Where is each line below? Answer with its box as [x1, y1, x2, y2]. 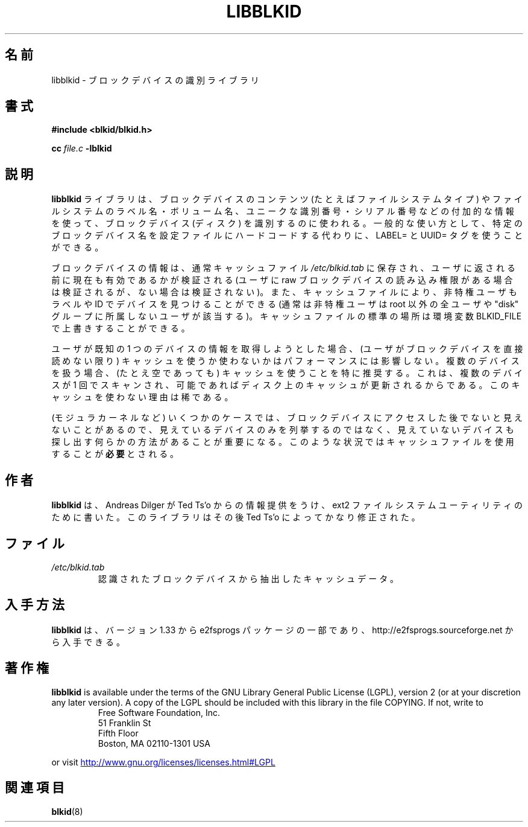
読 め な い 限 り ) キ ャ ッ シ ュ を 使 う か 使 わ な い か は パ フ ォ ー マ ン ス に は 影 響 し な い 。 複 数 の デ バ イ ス [51, 356, 520, 366]
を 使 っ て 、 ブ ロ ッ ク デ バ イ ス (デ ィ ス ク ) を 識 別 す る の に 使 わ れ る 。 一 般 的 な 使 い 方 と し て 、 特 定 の [51, 218, 523, 229]
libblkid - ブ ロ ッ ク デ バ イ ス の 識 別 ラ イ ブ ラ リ [51, 74, 259, 85]
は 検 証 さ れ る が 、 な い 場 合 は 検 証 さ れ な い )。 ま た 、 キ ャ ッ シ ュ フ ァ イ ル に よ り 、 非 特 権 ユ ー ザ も [51, 287, 517, 298]
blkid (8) [51, 806, 83, 817]
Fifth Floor [98, 727, 139, 738]
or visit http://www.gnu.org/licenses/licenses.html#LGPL [51, 756, 275, 767]
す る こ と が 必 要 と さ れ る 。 [51, 449, 179, 459]
